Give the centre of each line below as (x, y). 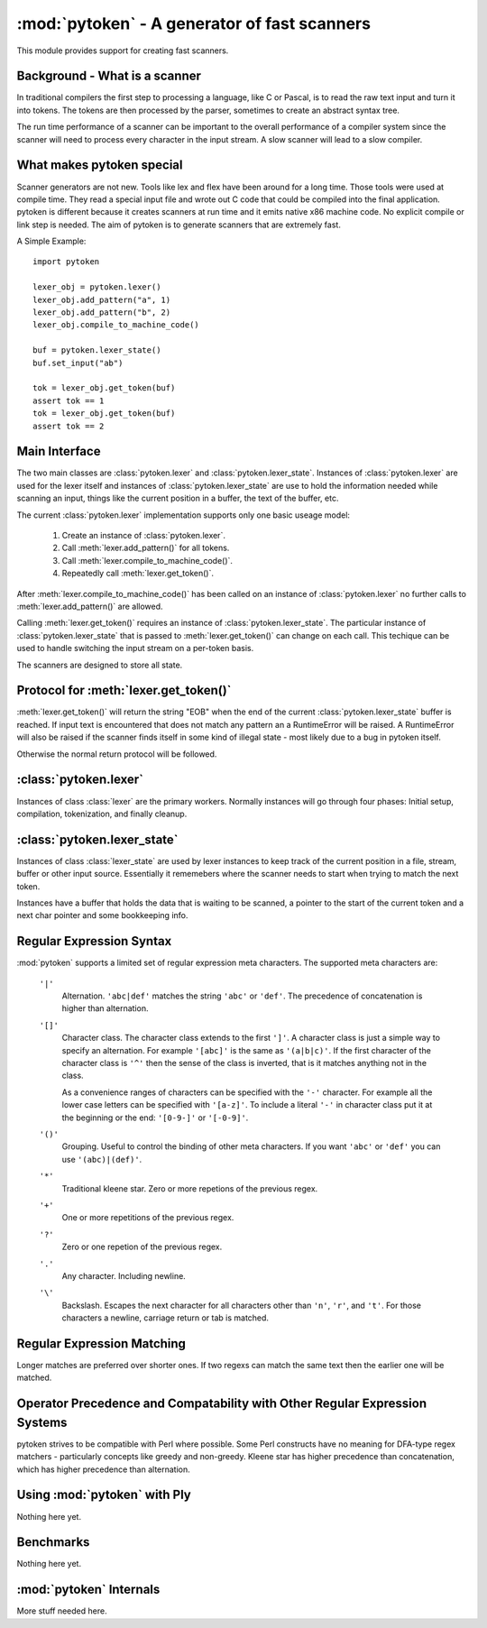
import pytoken (66, 262)
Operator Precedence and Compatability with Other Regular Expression (222, 1404)
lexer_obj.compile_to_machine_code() (116, 325)
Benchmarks (53, 1542)
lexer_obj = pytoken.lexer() (97, 287)
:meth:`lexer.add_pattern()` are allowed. (90, 606)
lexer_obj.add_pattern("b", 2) (102, 313)
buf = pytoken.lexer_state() (97, 350)
